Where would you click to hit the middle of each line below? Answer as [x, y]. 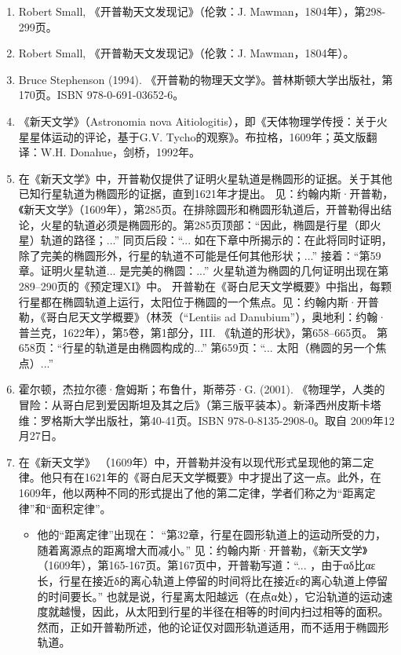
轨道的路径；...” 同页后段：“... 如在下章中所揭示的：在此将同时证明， [216, 240]
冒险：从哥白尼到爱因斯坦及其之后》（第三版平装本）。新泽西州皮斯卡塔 [200, 405]
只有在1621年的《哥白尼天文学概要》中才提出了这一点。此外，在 [216, 477]
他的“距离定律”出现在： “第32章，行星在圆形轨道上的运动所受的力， [212, 534]
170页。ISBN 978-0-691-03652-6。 [101, 95]
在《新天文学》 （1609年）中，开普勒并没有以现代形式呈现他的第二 [191, 461]
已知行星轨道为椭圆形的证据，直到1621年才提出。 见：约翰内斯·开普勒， [206, 194]
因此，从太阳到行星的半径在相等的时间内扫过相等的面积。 [241, 611]
